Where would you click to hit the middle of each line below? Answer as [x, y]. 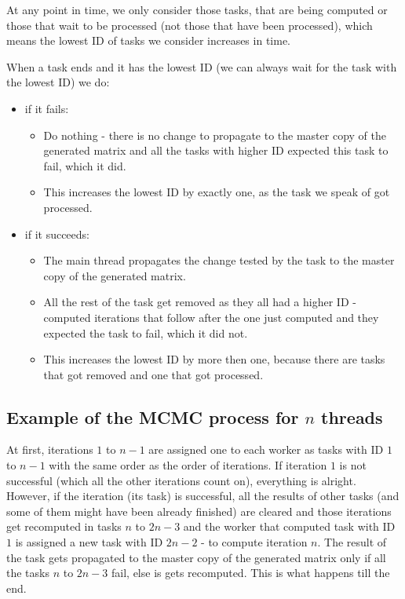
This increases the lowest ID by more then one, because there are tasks [214, 359]
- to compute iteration [254, 542]
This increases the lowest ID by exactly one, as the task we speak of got [217, 192]
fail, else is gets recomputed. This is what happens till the [251, 573]
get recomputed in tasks [64, 526]
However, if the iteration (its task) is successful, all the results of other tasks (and [203, 496]
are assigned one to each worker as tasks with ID [266, 449]
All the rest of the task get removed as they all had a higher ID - [200, 302]
